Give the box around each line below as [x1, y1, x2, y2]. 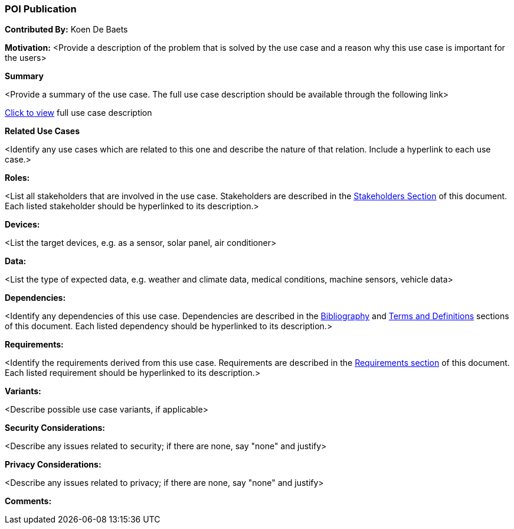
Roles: [5, 173, 30, 183]
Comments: [5, 496, 52, 507]
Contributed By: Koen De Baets [5, 24, 128, 35]
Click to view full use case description [5, 108, 152, 118]
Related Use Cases [5, 126, 80, 137]
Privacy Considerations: [5, 459, 102, 470]
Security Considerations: [5, 423, 106, 433]
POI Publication [5, 3, 77, 15]
